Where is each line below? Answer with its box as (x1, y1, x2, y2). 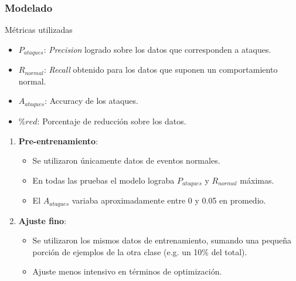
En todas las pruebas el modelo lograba (32, 174, 175, 186)
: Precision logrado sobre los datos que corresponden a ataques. (43, 43, 271, 55)
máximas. (240, 174, 274, 186)
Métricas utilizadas (5, 23, 73, 36)
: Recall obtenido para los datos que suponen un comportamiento (44, 63, 278, 76)
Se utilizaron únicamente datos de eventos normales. (32, 154, 220, 167)
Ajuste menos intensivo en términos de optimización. (32, 265, 222, 277)
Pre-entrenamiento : (18, 134, 98, 147)
